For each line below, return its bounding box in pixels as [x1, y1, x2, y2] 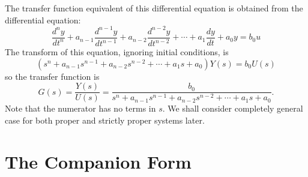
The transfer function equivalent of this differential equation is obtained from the [5, 2, 303, 14]
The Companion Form [5, 149, 192, 173]
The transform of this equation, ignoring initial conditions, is [5, 46, 229, 58]
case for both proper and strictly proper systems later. [5, 113, 205, 126]
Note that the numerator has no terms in [5, 102, 156, 115]
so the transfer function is [5, 70, 100, 82]
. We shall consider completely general [162, 102, 303, 115]
